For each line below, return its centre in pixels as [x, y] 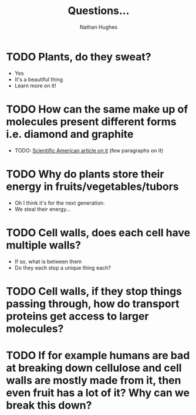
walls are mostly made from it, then [94, 380]
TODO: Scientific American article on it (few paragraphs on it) [89, 150]
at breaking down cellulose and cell [94, 368]
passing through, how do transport [93, 304]
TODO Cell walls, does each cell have [98, 232]
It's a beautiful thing [39, 79]
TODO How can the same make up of [97, 109]
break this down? [49, 405]
